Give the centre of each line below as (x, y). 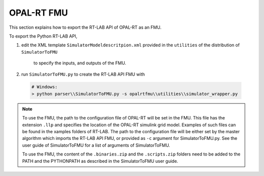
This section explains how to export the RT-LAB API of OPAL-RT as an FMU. (85, 27)
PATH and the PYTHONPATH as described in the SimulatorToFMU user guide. (100, 161)
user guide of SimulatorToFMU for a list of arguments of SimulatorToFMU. (96, 145)
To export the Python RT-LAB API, (43, 36)
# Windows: (44, 87)
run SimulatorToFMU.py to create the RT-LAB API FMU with (83, 74)
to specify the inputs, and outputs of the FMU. (80, 63)
